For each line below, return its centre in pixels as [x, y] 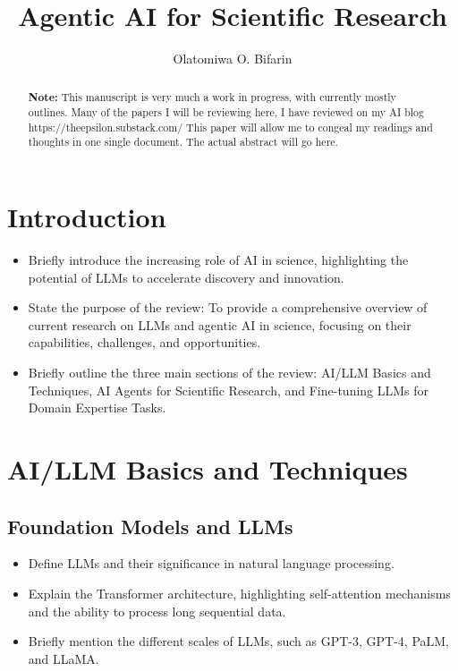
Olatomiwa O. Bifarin [233, 59]
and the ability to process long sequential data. [157, 611]
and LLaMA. [64, 658]
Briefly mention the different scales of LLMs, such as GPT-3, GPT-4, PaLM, [238, 641]
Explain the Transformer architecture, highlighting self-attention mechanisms [239, 593]
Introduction [87, 217]
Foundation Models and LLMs [150, 526]
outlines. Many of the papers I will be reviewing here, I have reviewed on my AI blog [226, 112]
